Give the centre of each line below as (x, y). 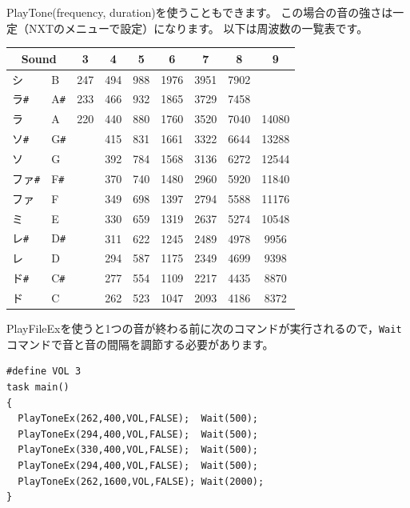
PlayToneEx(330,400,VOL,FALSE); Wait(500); (138, 450)
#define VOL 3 (44, 372)
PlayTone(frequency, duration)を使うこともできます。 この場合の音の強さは (200, 12)
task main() (38, 388)
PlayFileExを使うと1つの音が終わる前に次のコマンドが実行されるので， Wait (204, 328)
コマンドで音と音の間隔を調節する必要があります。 (140, 344)
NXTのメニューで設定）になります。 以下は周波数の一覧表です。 (198, 28)
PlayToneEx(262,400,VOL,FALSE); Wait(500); (138, 419)
